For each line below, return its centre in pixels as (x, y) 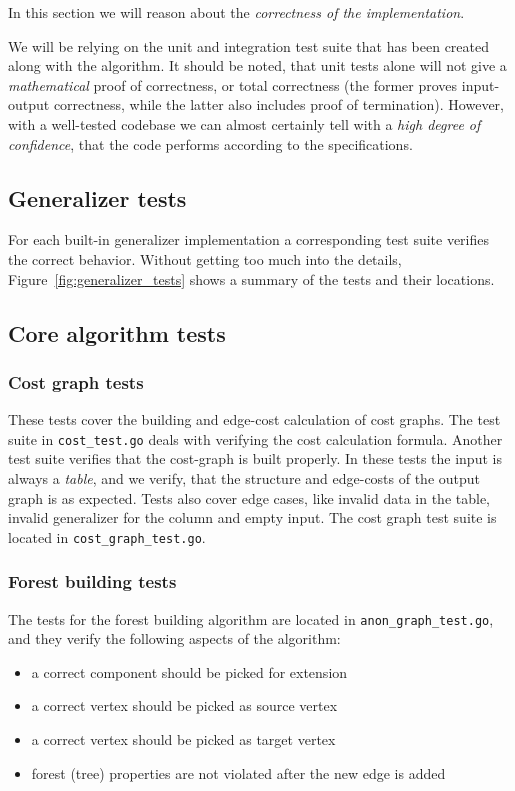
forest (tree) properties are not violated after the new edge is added (238, 772)
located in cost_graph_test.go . (107, 536)
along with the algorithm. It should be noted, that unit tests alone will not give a (257, 65)
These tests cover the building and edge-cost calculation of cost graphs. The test (254, 419)
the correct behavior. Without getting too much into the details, (205, 258)
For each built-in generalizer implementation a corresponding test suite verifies (249, 239)
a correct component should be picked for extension (189, 671)
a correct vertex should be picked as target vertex (183, 739)
